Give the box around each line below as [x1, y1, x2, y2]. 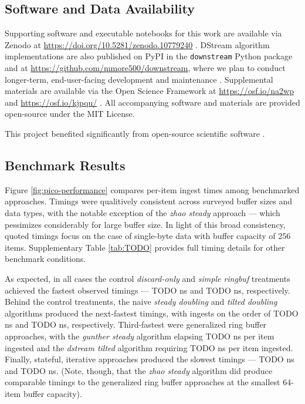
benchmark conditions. [5, 253, 86, 265]
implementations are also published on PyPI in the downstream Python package [5, 50, 293, 62]
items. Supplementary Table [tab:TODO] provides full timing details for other [5, 241, 285, 253]
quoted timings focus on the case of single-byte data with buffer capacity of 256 [5, 230, 291, 242]
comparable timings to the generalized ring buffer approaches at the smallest [5, 376, 280, 388]
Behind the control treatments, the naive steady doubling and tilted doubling [5, 295, 277, 308]
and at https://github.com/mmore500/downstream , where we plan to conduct [5, 62, 286, 74]
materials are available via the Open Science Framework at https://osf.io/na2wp [5, 85, 294, 97]
